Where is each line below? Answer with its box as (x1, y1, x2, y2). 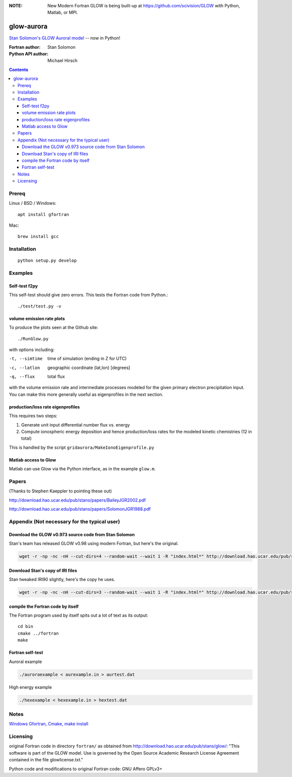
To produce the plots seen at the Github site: (9, 325, 98, 330)
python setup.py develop (18, 258, 77, 263)
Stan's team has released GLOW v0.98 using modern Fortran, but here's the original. (9, 541, 179, 546)
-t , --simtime (9, 356, 43, 362)
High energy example (9, 684, 52, 690)
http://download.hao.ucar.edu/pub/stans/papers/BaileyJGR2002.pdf (9, 497, 146, 503)
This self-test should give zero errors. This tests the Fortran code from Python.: (9, 292, 168, 298)
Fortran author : (9, 44, 41, 50)
